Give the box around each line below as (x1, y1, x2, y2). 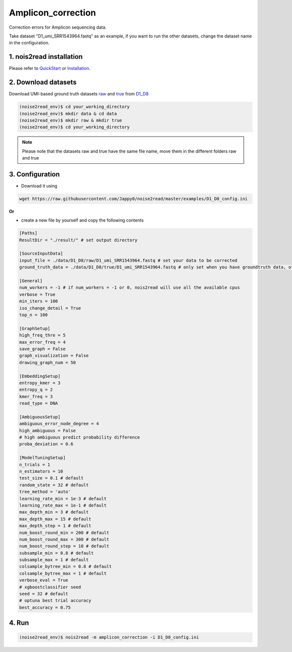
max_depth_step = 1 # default (19, 523, 91, 529)
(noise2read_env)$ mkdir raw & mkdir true (19, 117, 122, 123)
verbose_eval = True (19, 578, 68, 583)
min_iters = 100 (19, 299, 58, 304)
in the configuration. (9, 40, 50, 46)
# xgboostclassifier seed (19, 584, 81, 590)
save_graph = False (19, 346, 66, 352)
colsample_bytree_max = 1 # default (19, 570, 107, 576)
